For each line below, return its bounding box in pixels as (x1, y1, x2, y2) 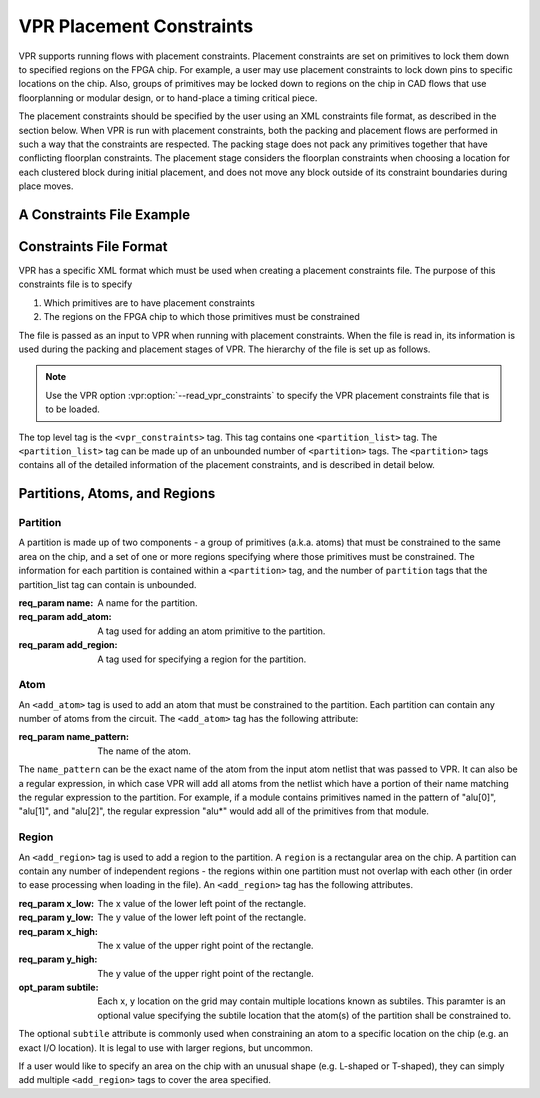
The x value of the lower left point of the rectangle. (97, 897, 307, 909)
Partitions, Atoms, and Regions (18, 485, 216, 502)
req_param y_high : (18, 953, 98, 965)
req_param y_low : (18, 911, 94, 924)
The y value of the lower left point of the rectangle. (97, 911, 307, 924)
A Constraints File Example (18, 206, 190, 223)
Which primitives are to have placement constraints (43, 296, 255, 309)
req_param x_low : (18, 897, 95, 909)
